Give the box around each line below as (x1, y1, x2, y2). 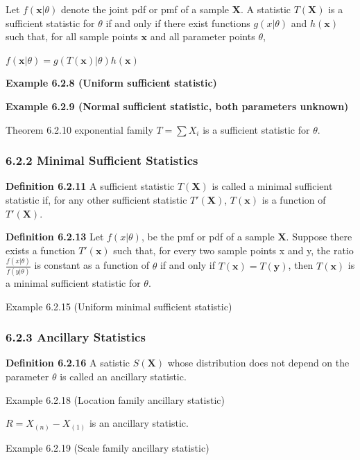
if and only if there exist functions (105, 15, 250, 30)
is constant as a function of (34, 258, 150, 272)
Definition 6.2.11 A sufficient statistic (6, 179, 175, 193)
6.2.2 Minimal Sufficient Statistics (6, 152, 198, 169)
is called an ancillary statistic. (60, 369, 187, 383)
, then (288, 258, 314, 272)
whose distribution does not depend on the (167, 355, 350, 370)
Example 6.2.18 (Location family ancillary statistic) (6, 392, 225, 407)
